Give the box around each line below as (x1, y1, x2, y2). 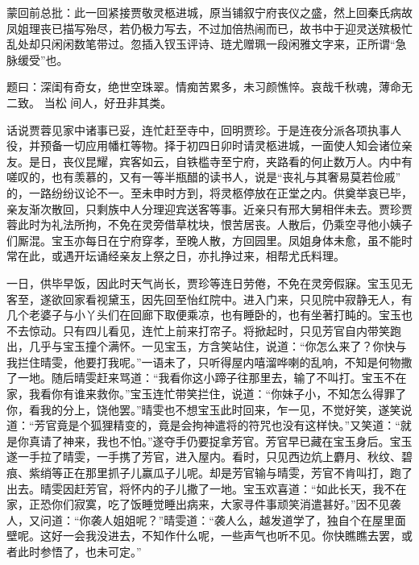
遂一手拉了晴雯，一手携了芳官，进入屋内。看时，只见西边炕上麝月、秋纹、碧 (6, 448, 413, 465)
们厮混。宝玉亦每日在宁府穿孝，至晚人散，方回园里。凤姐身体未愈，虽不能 (6, 231, 401, 248)
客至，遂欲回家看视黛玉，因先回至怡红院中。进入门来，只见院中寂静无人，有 (6, 290, 413, 307)
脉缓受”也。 (6, 51, 68, 68)
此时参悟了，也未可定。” (17, 543, 142, 559)
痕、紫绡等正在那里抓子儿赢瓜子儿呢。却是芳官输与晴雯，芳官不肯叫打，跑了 (6, 464, 413, 481)
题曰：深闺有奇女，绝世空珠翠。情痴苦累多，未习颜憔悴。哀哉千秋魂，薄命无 (6, 78, 413, 95)
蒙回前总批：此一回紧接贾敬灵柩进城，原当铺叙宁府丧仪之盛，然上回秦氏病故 (6, 4, 413, 20)
